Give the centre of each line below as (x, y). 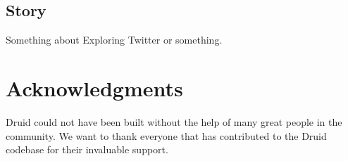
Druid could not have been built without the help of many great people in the (174, 121)
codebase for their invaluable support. (87, 149)
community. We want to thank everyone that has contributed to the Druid (166, 135)
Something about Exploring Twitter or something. (114, 40)
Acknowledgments (94, 88)
